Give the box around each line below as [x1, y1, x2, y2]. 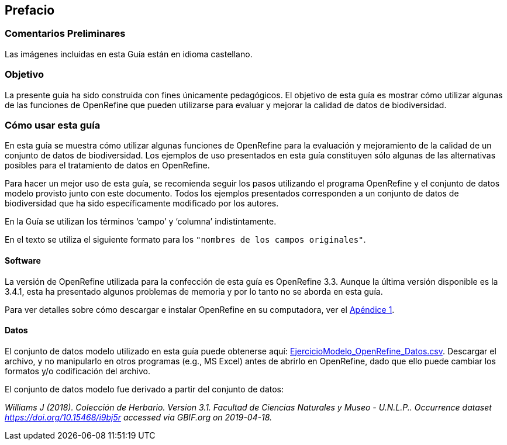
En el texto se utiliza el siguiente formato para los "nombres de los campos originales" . [5, 234, 366, 245]
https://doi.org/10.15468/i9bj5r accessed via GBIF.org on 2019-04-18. [5, 412, 273, 422]
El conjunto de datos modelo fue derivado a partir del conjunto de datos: [5, 384, 284, 394]
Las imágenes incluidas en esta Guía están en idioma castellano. [5, 49, 253, 59]
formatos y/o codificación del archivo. [5, 365, 150, 376]
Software [5, 255, 41, 265]
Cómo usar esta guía [5, 119, 101, 131]
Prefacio [5, 3, 55, 18]
